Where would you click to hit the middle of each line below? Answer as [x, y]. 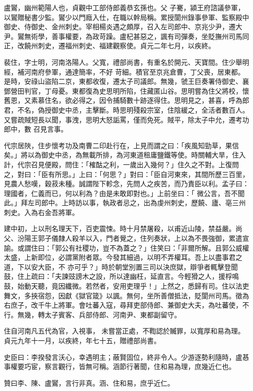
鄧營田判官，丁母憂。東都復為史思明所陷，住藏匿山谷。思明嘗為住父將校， [123, 90]
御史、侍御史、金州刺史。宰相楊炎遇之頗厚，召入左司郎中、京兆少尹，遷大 [123, 27]
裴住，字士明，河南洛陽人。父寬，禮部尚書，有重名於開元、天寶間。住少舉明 [126, 62]
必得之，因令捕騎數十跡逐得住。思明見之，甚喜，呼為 [157, 100]
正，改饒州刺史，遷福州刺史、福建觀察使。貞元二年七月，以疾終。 [109, 46]
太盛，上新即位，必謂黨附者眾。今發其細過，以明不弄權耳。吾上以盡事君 [120, 257]
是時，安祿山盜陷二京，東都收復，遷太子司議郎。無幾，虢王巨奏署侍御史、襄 [126, 81]
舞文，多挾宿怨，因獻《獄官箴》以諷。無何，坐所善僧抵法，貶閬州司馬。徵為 [126, 295]
